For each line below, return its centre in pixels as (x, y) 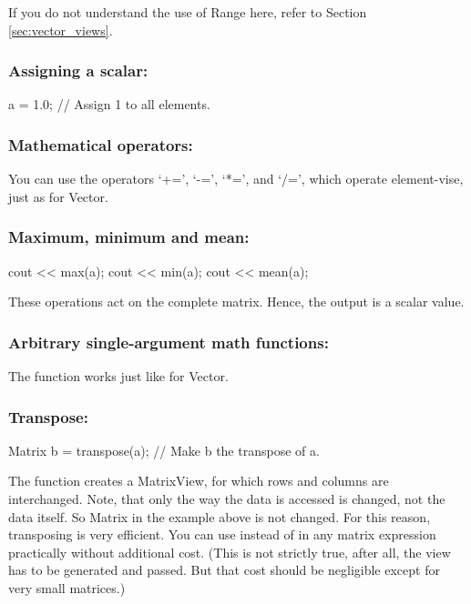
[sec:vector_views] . (61, 30)
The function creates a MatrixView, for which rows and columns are (199, 481)
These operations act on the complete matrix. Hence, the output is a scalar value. (236, 302)
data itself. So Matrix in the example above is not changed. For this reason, (220, 516)
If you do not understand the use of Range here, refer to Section (188, 12)
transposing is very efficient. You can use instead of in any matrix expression (222, 534)
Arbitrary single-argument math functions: (169, 342)
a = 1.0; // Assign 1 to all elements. (109, 104)
